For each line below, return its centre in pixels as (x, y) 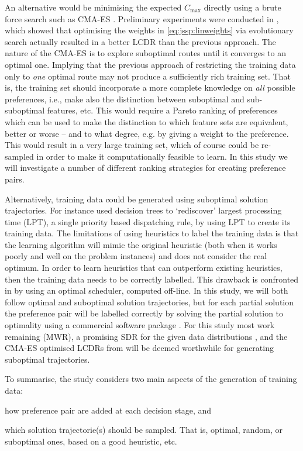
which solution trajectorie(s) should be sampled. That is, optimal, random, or (144, 430)
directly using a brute (242, 7)
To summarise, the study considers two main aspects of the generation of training (151, 379)
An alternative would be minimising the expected (93, 7)
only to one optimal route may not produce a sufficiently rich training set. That (148, 76)
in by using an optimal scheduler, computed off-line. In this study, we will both (147, 290)
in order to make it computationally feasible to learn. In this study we (162, 156)
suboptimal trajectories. (47, 359)
